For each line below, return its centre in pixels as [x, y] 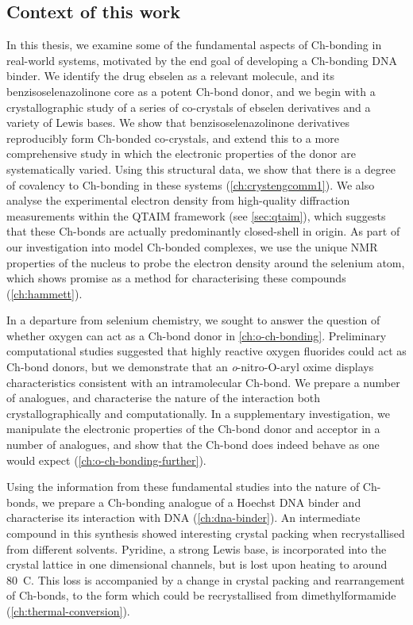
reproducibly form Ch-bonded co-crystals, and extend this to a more [173, 138]
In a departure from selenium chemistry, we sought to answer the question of [193, 320]
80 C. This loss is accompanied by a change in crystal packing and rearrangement [206, 579]
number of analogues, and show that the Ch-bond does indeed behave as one [193, 445]
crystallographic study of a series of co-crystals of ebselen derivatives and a [189, 107]
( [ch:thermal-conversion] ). [68, 610]
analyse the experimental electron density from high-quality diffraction [178, 200]
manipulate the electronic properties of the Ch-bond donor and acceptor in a [193, 429]
